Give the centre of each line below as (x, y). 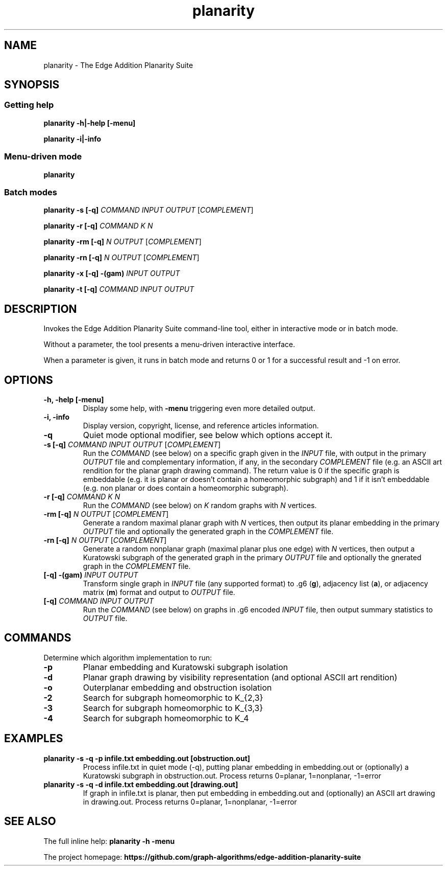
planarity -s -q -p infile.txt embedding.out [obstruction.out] (147, 758)
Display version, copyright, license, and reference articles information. (201, 426)
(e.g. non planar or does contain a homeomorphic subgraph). (185, 488)
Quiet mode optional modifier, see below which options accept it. (208, 435)
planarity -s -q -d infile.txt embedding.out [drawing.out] (141, 784)
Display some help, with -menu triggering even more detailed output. (199, 408)
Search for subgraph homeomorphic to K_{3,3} (173, 708)
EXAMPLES (34, 739)
